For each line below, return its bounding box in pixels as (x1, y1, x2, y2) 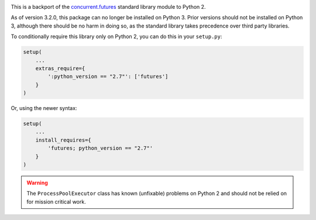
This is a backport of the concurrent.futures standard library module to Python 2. (11, 4, 206, 10)
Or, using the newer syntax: (11, 105, 77, 112)
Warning (26, 179, 48, 187)
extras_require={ (35, 65, 85, 71)
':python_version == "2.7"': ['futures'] (47, 73, 169, 80)
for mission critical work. (26, 198, 86, 205)
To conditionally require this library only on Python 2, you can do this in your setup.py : (11, 33, 222, 40)
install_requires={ (35, 136, 92, 143)
